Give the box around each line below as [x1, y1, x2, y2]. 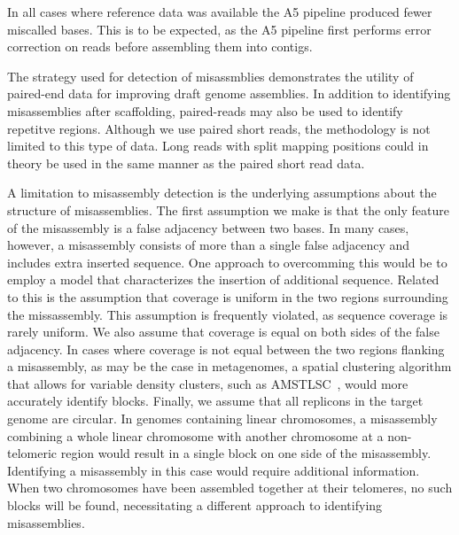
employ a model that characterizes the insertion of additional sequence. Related [7, 270, 440, 289]
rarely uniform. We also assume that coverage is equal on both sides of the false [7, 322, 440, 341]
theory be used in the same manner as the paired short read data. [7, 153, 365, 172]
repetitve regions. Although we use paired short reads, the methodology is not [7, 119, 431, 137]
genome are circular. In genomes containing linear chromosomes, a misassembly [7, 409, 438, 428]
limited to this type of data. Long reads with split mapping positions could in [7, 136, 429, 155]
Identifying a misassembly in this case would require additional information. [7, 461, 420, 479]
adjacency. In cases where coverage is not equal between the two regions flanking [7, 339, 445, 358]
